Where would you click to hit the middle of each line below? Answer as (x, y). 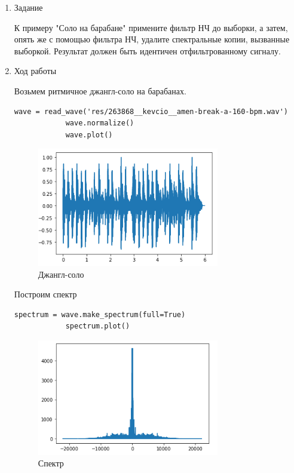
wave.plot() (89, 135)
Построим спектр (45, 294)
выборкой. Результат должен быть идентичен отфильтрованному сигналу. (147, 50)
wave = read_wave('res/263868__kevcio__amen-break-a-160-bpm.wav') (151, 111)
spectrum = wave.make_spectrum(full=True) (100, 314)
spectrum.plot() (98, 326)
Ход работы (35, 71)
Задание (28, 7)
